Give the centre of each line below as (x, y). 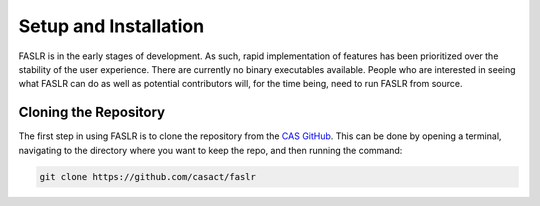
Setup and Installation (111, 26)
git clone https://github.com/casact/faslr (148, 176)
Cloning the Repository (91, 112)
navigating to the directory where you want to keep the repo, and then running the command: (210, 150)
